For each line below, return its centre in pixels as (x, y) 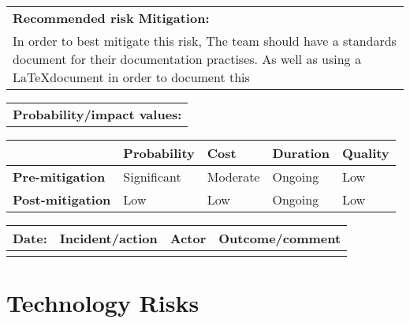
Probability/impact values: (97, 114)
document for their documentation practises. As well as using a (187, 59)
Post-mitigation (62, 199)
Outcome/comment (280, 238)
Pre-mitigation (59, 177)
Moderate (233, 177)
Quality (366, 153)
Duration (301, 153)
